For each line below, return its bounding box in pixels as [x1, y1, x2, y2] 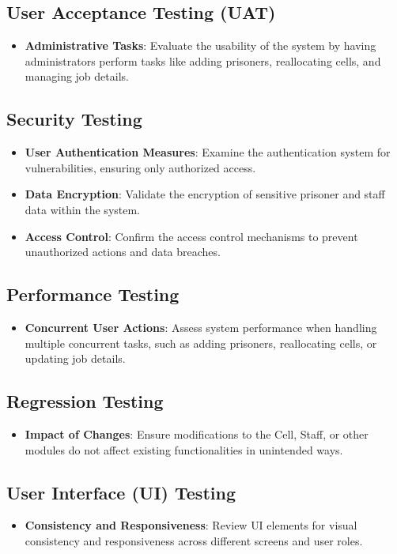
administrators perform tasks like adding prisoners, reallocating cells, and [25, 52, 381, 69]
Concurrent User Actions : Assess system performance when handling [25, 318, 377, 335]
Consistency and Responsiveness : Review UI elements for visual [25, 517, 357, 533]
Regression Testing [6, 389, 164, 413]
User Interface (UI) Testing [6, 480, 236, 504]
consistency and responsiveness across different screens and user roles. [25, 532, 363, 548]
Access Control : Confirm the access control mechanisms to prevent [25, 228, 358, 244]
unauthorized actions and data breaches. [25, 243, 221, 260]
